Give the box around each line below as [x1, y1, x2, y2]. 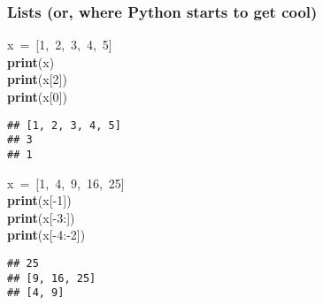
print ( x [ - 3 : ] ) [7, 208, 75, 226]
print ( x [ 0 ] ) [7, 88, 67, 105]
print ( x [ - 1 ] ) [7, 191, 72, 210]
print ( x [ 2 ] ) [7, 70, 67, 88]
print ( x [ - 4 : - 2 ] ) [7, 225, 86, 244]
